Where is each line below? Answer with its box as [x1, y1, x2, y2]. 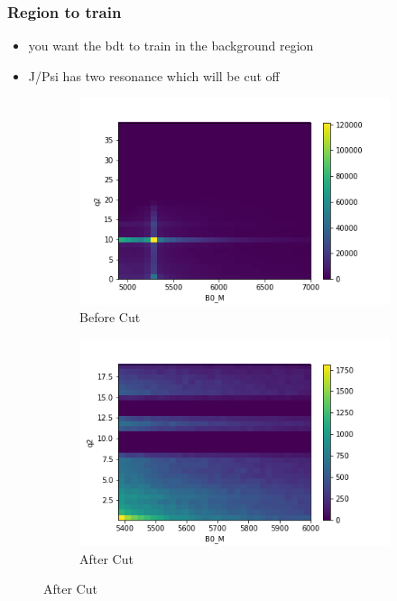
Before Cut [79, 308, 141, 327]
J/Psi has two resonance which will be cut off [28, 66, 280, 85]
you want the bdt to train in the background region [28, 36, 314, 55]
